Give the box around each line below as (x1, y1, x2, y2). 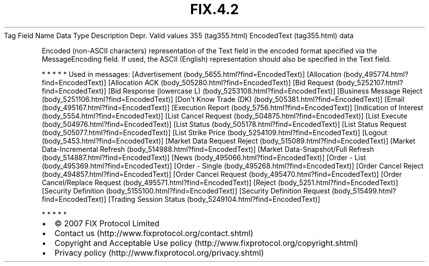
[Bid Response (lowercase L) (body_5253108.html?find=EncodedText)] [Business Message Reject (108, 86, 423, 95)
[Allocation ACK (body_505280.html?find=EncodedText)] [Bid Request (108, 78, 334, 87)
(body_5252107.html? (335, 78, 403, 87)
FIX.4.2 (190, 1, 239, 18)
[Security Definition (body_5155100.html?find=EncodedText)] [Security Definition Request (42, 186, 330, 195)
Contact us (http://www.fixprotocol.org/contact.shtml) (54, 228, 254, 238)
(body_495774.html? (343, 70, 408, 78)
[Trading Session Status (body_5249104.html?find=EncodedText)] (108, 194, 320, 203)
